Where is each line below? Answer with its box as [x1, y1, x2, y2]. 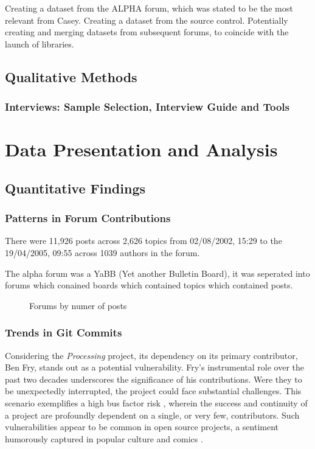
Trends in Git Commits [5, 325, 122, 340]
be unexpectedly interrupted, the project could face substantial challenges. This [5, 385, 302, 397]
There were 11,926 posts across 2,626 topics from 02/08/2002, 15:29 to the [5, 234, 282, 247]
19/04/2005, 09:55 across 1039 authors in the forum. [5, 246, 200, 259]
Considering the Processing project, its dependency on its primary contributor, [5, 349, 298, 361]
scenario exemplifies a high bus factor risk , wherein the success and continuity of [5, 396, 308, 409]
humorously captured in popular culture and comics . [5, 432, 203, 445]
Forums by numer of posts [29, 299, 127, 312]
